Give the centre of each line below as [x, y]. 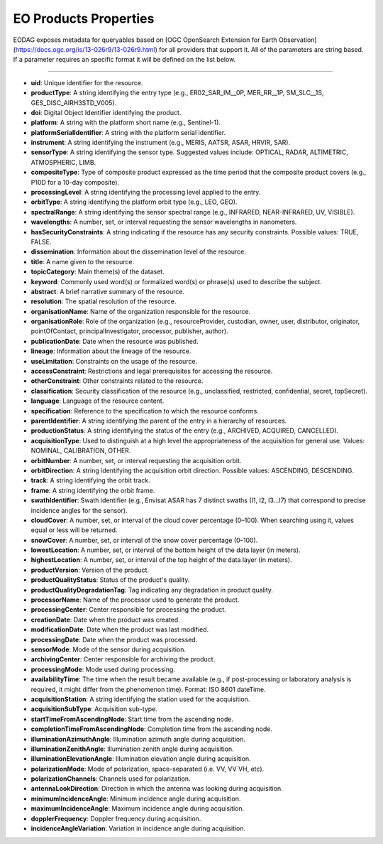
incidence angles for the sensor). [79, 510]
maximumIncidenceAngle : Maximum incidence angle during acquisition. [138, 808]
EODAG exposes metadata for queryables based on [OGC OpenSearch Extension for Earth [145, 40]
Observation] [298, 40]
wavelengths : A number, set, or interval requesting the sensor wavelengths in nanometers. [164, 222]
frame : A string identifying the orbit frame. [93, 490]
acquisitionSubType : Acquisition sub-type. [94, 709]
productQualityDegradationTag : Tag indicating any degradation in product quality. [152, 590]
